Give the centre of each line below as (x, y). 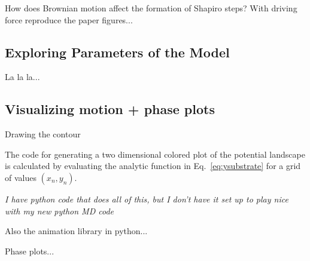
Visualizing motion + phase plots (110, 109)
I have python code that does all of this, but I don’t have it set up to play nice (147, 199)
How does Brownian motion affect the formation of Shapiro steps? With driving (151, 8)
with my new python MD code (59, 211)
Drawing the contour (43, 134)
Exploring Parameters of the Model (117, 52)
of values (21, 177)
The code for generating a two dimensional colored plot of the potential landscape (155, 154)
